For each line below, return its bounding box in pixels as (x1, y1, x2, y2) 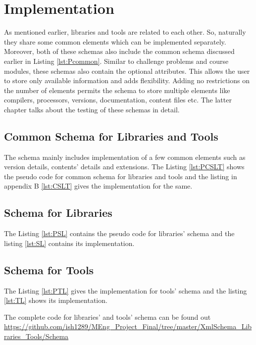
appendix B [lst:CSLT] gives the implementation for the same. (4, 181, 193, 191)
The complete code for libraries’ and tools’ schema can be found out (4, 311, 211, 322)
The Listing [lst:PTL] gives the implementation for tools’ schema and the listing (4, 285, 247, 296)
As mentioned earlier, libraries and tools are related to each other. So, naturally (4, 27, 246, 37)
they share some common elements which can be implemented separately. (4, 36, 226, 47)
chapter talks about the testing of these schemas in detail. (4, 104, 180, 114)
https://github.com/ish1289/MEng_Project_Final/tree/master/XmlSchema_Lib (4, 321, 252, 332)
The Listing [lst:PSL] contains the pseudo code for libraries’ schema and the (4, 228, 235, 239)
